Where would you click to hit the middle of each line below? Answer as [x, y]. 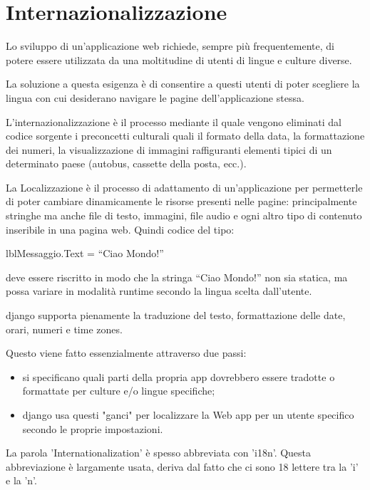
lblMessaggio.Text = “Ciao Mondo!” [85, 253]
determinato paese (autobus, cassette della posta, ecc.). [126, 163]
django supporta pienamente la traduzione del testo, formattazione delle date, [176, 315]
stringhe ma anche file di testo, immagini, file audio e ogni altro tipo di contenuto [184, 215]
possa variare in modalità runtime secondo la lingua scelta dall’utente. [159, 291]
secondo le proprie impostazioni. [93, 428]
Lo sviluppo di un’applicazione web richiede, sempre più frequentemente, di [170, 46]
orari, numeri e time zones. [64, 329]
